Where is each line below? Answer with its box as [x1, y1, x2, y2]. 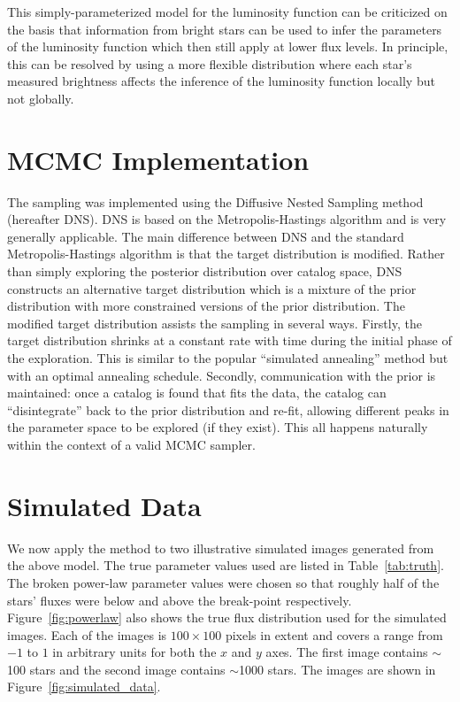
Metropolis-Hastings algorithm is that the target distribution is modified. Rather [7, 244, 445, 263]
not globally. [7, 89, 74, 107]
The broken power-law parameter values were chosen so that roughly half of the [7, 573, 440, 591]
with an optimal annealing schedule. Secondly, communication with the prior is [7, 366, 436, 384]
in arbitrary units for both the [52, 643, 217, 661]
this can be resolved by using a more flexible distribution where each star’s [7, 54, 412, 73]
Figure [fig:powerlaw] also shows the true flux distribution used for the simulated [7, 608, 447, 627]
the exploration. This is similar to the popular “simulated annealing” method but [7, 349, 448, 367]
